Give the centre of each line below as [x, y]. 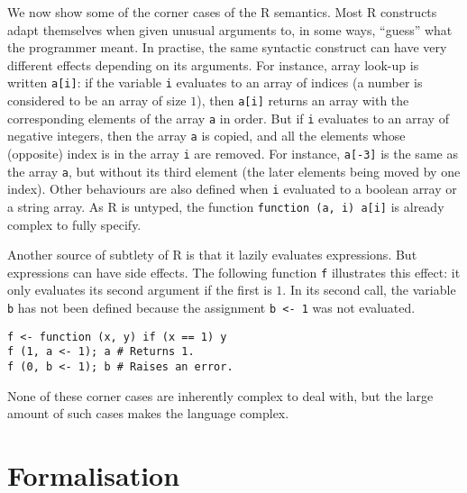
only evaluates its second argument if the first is [140, 290]
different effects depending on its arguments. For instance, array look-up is [213, 64]
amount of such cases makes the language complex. [148, 413]
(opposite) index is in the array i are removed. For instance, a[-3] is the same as [233, 153]
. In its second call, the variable [369, 290]
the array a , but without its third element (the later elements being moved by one [234, 171]
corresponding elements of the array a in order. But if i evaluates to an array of [228, 118]
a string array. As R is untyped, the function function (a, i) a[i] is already [226, 206]
